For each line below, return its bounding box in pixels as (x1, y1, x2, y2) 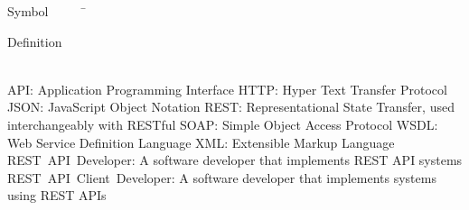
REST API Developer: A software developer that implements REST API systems (7, 151, 463, 169)
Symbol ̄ (7, 2, 87, 20)
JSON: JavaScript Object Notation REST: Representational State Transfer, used (7, 97, 455, 116)
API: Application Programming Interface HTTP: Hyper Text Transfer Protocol (7, 79, 447, 98)
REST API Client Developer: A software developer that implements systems (7, 168, 436, 187)
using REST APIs (7, 186, 107, 205)
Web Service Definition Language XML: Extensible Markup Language (7, 132, 395, 151)
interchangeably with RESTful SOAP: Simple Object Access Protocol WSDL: (7, 114, 438, 133)
